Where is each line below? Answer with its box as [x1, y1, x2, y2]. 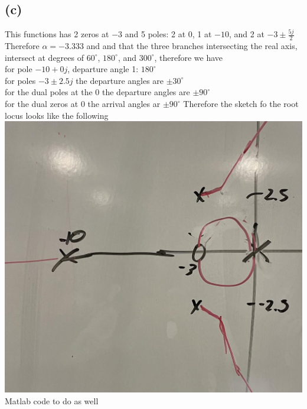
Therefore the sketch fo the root [183, 98, 299, 109]
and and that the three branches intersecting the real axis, [86, 40, 298, 52]
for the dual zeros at [5, 98, 79, 109]
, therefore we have [154, 51, 223, 63]
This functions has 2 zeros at [5, 28, 109, 40]
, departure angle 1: [67, 63, 139, 75]
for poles [5, 74, 36, 86]
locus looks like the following [5, 109, 109, 121]
